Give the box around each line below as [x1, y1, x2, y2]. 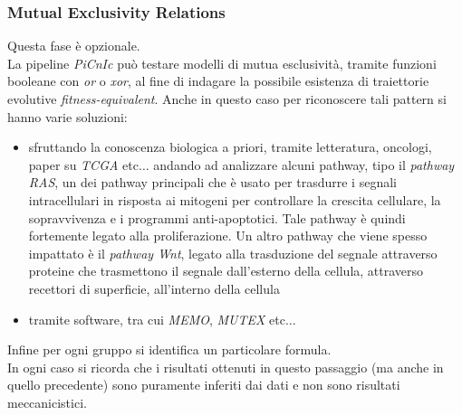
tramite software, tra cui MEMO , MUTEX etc [28, 309, 285, 328]
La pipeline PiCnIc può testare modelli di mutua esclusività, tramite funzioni [7, 53, 437, 72]
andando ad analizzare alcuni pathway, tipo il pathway [153, 155, 455, 174]
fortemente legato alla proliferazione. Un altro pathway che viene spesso [28, 226, 428, 245]
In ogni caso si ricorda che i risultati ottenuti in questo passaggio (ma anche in [7, 357, 444, 376]
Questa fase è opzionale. [7, 36, 140, 55]
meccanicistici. [7, 392, 87, 411]
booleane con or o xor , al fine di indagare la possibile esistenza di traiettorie [7, 71, 429, 90]
